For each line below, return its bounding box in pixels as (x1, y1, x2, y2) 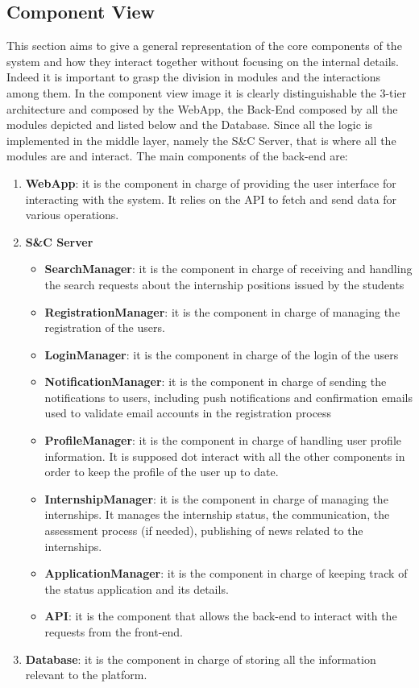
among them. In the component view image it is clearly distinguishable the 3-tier (6, 84, 407, 101)
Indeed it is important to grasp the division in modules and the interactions (6, 68, 381, 85)
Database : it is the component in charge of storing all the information (25, 650, 376, 667)
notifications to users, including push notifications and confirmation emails (44, 388, 413, 405)
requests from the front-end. (44, 624, 183, 640)
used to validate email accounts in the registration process (44, 404, 332, 421)
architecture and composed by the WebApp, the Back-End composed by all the (6, 100, 398, 117)
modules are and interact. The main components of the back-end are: (6, 147, 348, 164)
